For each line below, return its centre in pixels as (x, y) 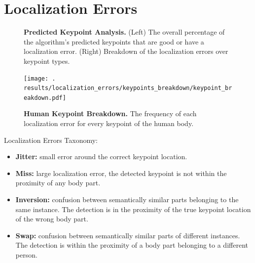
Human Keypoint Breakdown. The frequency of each (110, 113)
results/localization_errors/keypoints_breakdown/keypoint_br (128, 88)
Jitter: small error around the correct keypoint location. (101, 156)
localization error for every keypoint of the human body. (109, 123)
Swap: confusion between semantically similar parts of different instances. (128, 235)
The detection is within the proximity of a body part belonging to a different (132, 245)
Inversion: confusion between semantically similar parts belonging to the (127, 199)
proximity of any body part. (58, 183)
